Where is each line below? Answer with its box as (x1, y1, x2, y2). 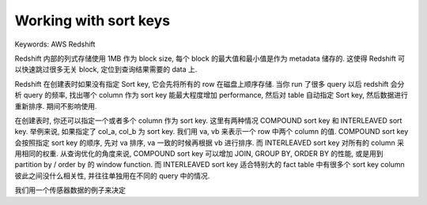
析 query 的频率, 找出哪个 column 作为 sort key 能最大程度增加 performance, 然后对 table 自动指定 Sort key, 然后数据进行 (14, 91, 409, 100)
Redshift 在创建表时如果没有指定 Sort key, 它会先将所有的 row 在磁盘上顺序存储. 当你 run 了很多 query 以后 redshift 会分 (14, 79, 405, 88)
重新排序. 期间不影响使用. (14, 101, 98, 110)
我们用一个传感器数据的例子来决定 (14, 185, 126, 195)
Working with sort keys (14, 12, 171, 29)
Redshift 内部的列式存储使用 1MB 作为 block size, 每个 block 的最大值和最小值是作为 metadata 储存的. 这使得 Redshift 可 (14, 54, 405, 63)
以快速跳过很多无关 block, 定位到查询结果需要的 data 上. (14, 65, 198, 74)
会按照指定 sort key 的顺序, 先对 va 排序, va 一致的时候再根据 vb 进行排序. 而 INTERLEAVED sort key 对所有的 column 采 (14, 138, 405, 147)
